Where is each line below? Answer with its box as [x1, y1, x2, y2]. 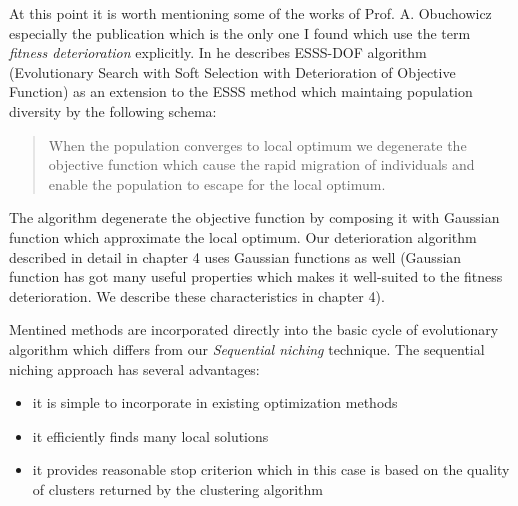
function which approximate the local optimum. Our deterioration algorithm [9, 226, 477, 247]
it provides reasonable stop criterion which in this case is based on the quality [32, 459, 510, 480]
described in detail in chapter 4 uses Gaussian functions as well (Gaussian [9, 246, 462, 267]
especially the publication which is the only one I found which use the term [9, 22, 471, 43]
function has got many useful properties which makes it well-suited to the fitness [9, 266, 503, 287]
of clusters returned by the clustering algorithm [32, 478, 323, 499]
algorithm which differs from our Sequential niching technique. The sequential [9, 338, 485, 359]
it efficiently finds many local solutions [32, 425, 269, 446]
